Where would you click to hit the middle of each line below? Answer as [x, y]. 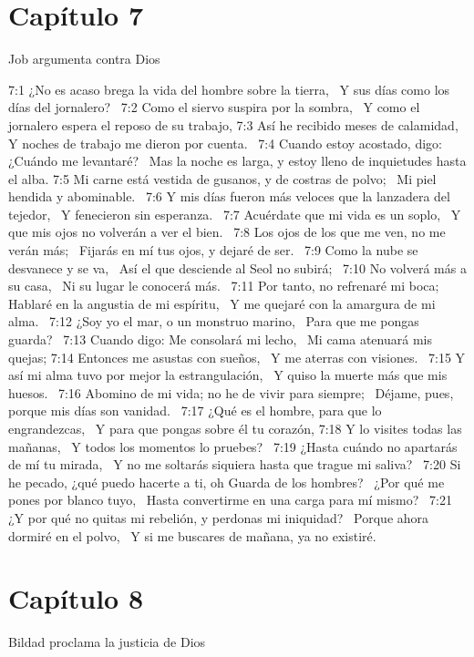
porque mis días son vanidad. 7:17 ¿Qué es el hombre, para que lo [195, 411]
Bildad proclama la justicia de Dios [107, 642]
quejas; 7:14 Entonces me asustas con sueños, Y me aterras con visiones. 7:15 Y [237, 357]
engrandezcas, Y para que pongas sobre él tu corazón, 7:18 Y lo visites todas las [235, 428]
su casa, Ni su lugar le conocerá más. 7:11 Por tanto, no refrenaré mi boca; [224, 286]
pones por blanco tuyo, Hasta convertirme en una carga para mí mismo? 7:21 [230, 500]
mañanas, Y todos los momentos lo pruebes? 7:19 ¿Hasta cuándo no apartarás [233, 446]
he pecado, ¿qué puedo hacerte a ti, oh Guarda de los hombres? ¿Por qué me [227, 482]
